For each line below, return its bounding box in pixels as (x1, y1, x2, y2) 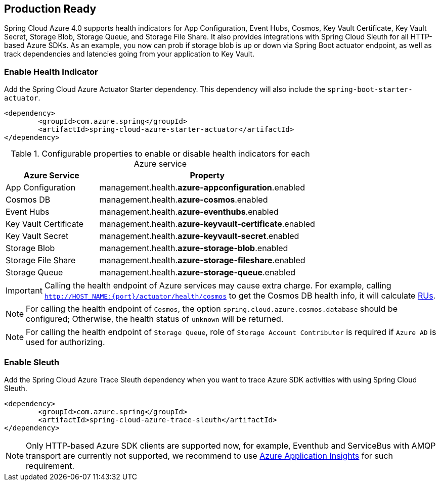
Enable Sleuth (4, 357, 60, 367)
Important (6, 285, 42, 296)
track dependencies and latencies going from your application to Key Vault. (4, 50, 255, 59)
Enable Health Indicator (4, 66, 98, 77)
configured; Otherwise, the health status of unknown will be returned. (26, 314, 284, 324)
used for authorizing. (26, 337, 105, 348)
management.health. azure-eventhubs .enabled (99, 207, 279, 217)
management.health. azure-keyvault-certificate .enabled (99, 219, 315, 229)
